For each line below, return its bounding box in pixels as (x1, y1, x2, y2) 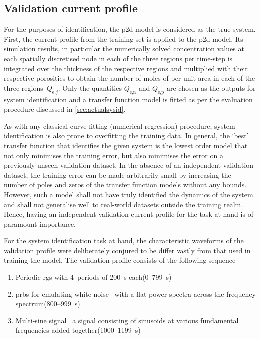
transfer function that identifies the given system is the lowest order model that (4, 140, 248, 150)
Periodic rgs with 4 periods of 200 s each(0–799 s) (15, 272, 172, 282)
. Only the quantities (58, 82, 122, 93)
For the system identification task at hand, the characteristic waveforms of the (4, 235, 244, 246)
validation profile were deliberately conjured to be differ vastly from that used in (4, 245, 251, 255)
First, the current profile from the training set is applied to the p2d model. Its (4, 33, 243, 44)
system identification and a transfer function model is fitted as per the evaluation (4, 94, 253, 104)
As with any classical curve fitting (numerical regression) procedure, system (4, 120, 235, 131)
